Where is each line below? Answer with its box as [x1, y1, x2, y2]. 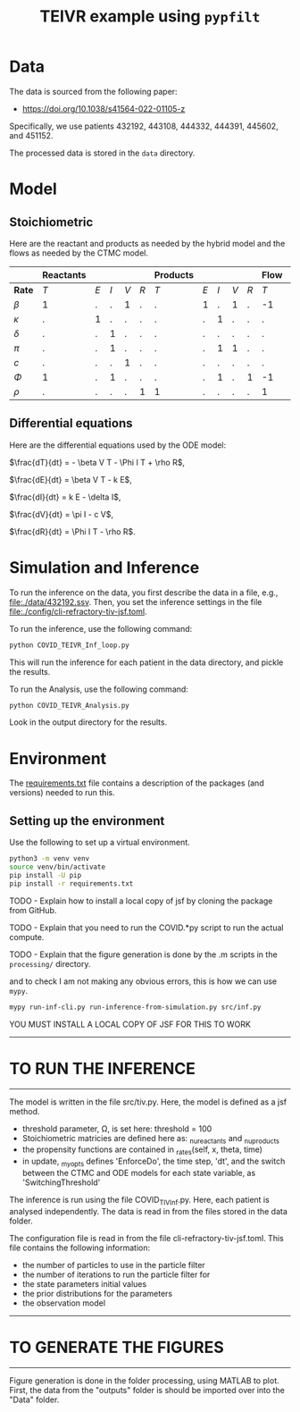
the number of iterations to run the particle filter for [21, 1269, 211, 1280]
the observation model [21, 1298, 105, 1308]
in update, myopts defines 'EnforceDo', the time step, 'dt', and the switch [21, 1156, 286, 1168]
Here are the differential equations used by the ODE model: [9, 440, 227, 450]
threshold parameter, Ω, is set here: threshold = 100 [21, 1123, 212, 1134]
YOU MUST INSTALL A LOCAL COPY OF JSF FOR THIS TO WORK [9, 1019, 252, 1030]
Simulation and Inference [9, 557, 200, 577]
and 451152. [9, 130, 54, 140]
